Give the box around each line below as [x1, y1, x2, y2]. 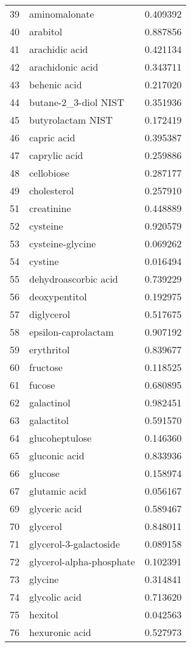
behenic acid [29, 77, 82, 91]
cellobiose [29, 166, 69, 180]
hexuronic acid [29, 625, 91, 639]
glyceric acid [29, 501, 82, 515]
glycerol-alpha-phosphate [29, 554, 135, 568]
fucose [29, 378, 55, 392]
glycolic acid [29, 590, 82, 604]
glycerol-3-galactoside [29, 537, 120, 551]
